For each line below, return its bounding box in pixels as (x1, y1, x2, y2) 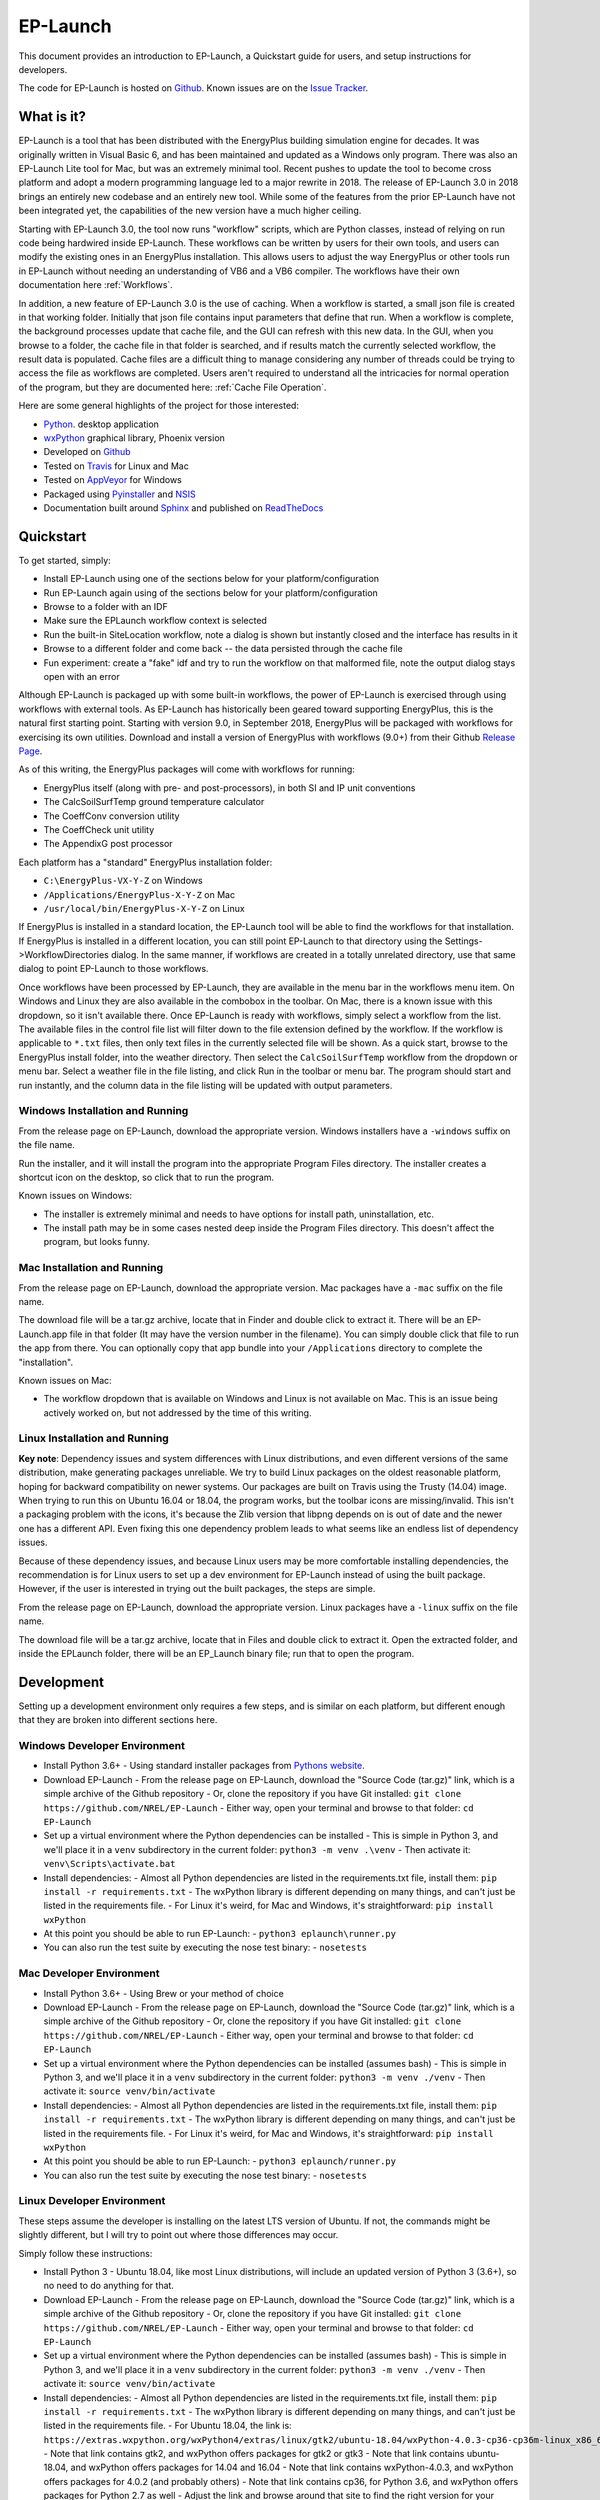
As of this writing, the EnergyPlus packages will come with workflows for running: (18, 763, 355, 775)
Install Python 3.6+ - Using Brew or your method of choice (43, 1987, 284, 1999)
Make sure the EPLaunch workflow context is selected (43, 615, 267, 627)
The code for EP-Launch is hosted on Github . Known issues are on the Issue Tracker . (18, 82, 369, 94)
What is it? (18, 108, 87, 125)
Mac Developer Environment (18, 1966, 160, 1980)
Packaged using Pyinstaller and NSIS (43, 488, 196, 500)
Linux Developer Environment (18, 2194, 166, 2208)
